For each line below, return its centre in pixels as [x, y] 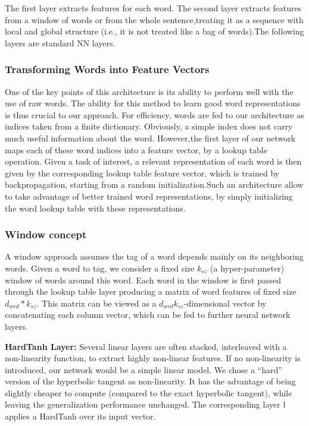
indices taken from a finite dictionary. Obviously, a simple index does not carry [149, 126]
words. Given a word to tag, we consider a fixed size [100, 268]
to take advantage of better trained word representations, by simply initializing [149, 196]
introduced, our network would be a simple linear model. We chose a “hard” [143, 369]
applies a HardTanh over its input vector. [80, 416]
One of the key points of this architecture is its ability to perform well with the [149, 91]
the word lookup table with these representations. [95, 208]
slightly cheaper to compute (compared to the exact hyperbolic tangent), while [149, 392]
